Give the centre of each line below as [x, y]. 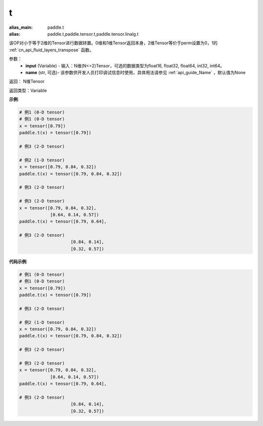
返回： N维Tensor [27, 81]
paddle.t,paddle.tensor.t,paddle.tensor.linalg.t [93, 34]
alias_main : [21, 27]
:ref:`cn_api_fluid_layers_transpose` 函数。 [51, 50]
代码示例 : [18, 262]
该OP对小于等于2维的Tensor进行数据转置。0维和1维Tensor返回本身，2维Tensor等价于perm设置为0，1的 [113, 43]
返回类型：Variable [28, 90]
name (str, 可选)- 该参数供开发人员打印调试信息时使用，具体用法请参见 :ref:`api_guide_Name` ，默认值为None [136, 72]
